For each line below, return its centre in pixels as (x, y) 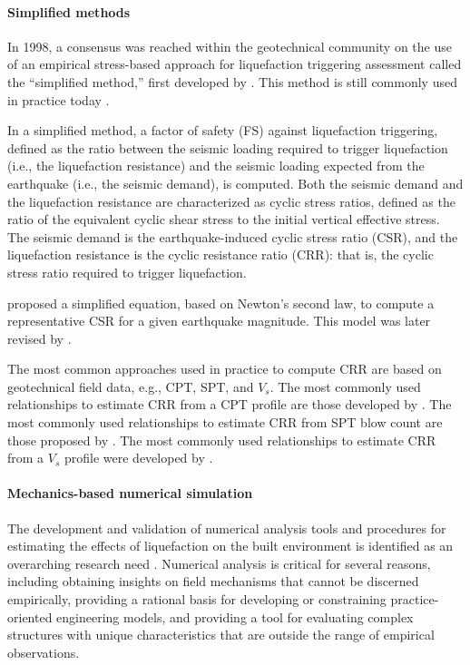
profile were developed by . (138, 458)
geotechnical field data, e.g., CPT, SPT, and (131, 386)
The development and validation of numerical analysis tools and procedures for (227, 528)
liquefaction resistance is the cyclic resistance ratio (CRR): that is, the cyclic (220, 254)
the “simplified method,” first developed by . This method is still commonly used (232, 81)
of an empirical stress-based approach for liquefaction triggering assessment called (235, 64)
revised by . (39, 338)
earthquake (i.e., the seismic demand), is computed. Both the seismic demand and (235, 183)
